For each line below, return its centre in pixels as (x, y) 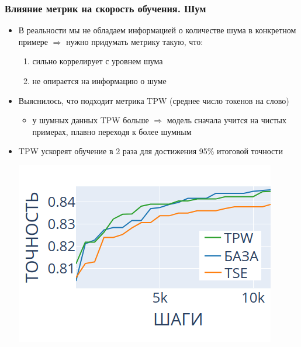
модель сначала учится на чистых (226, 120)
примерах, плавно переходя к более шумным (112, 131)
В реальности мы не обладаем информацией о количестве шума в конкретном (157, 30)
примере (33, 41)
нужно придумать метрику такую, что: (135, 41)
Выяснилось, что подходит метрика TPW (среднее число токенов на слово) (154, 100)
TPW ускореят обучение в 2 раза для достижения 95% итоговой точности (150, 151)
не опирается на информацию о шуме (99, 81)
